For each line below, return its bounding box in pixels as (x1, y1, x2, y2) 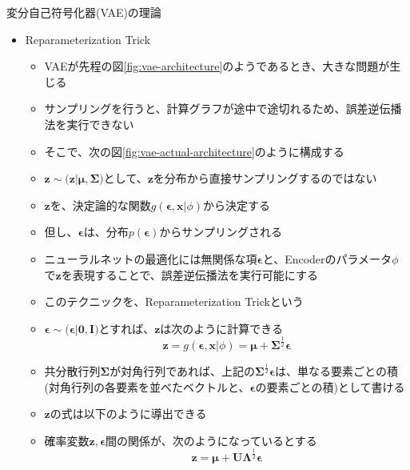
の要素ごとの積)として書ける (255, 378, 405, 395)
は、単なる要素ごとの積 (275, 363, 398, 380)
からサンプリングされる (159, 223, 282, 240)
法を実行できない (44, 115, 134, 132)
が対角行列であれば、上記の (109, 363, 256, 380)
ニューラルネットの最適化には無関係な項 (44, 250, 257, 267)
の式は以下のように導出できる (50, 405, 207, 422)
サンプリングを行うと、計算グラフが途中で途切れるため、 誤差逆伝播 (44, 100, 402, 117)
